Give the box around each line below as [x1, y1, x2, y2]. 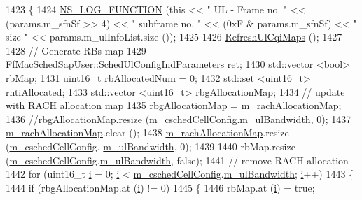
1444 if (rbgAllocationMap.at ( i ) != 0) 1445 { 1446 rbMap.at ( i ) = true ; [6, 180, 315, 194]
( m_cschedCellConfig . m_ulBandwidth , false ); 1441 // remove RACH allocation [6, 152, 349, 167]
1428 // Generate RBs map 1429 [6, 43, 146, 57]
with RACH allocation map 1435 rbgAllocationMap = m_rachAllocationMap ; [6, 98, 342, 113]
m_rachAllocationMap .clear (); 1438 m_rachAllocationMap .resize [6, 125, 289, 140]
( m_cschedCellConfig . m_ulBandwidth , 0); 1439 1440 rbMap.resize [6, 138, 295, 153]
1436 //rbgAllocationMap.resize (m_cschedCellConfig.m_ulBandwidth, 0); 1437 [6, 111, 351, 126]
